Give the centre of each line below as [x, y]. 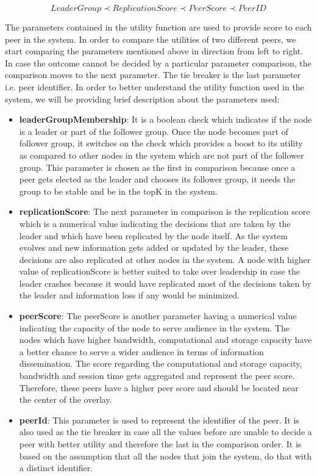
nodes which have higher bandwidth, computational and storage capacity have [166, 340]
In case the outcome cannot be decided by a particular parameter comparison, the [158, 63]
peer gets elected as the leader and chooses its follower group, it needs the [157, 179]
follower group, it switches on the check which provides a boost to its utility [161, 143]
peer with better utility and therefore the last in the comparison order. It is [160, 444]
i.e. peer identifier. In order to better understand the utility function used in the [155, 86]
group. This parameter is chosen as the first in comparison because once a [157, 167]
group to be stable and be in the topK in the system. [118, 191]
